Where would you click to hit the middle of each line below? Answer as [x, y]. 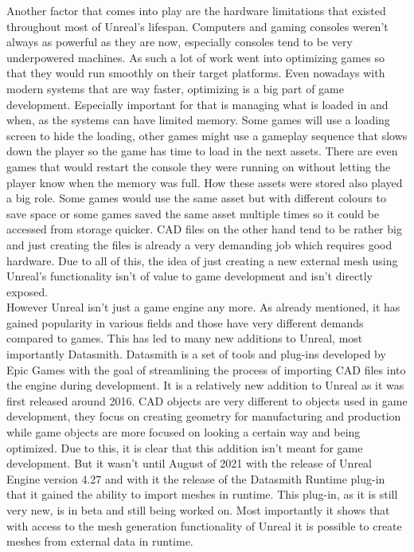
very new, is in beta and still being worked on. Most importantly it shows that [198, 510]
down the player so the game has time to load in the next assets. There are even [202, 151]
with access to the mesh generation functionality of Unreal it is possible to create [204, 525]
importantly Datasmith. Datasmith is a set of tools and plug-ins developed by [196, 354]
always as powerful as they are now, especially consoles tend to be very [180, 42]
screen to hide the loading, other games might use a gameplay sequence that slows [207, 135]
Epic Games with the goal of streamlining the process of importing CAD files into [206, 369]
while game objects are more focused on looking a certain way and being [184, 432]
